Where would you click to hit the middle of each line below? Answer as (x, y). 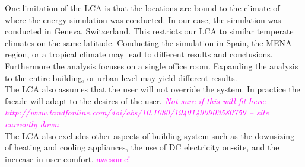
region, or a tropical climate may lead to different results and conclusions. (139, 54)
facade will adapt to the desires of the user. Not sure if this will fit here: (136, 100)
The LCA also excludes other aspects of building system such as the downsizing (150, 135)
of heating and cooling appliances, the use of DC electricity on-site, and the (142, 147)
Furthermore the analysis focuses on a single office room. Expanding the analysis (152, 65)
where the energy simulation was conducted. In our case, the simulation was (143, 19)
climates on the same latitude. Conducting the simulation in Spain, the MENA (148, 42)
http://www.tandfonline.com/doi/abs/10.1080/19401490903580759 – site (137, 112)
